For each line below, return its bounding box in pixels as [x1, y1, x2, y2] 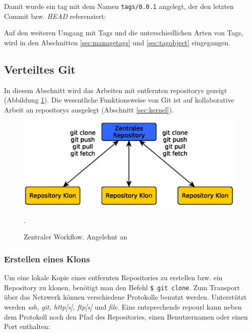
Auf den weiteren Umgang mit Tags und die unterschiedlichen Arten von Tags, [4, 27, 244, 38]
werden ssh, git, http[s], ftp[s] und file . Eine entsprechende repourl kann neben [4, 302, 242, 312]
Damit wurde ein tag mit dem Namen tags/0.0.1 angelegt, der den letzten [4, 1, 234, 11]
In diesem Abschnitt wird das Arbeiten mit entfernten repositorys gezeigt [4, 85, 227, 95]
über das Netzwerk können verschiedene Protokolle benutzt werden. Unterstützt [4, 292, 247, 302]
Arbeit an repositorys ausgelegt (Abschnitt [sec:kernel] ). [4, 104, 174, 114]
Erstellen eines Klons [4, 252, 90, 265]
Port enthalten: [4, 321, 50, 332]
